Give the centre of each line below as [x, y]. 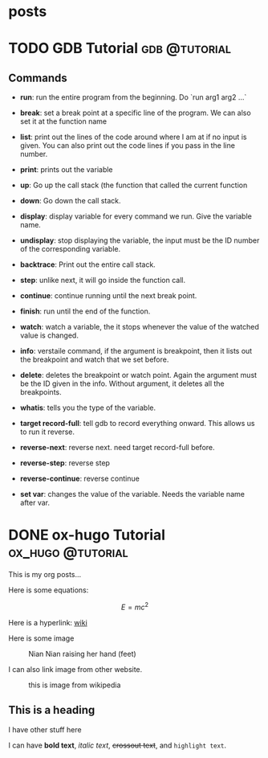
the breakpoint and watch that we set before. [94, 359]
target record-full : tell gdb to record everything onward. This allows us [137, 424]
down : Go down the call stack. [71, 201]
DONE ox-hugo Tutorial [87, 535]
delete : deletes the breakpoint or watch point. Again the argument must [138, 375]
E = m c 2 [135, 606]
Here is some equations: [49, 590]
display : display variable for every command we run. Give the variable [136, 216]
